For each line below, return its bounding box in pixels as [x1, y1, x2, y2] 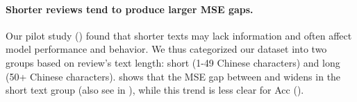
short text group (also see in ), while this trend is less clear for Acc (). [6, 83, 304, 97]
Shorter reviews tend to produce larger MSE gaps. [6, 1, 254, 16]
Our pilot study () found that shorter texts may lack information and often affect [6, 28, 352, 42]
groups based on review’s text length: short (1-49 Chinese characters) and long [6, 55, 340, 69]
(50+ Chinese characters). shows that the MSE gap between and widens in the [6, 69, 341, 83]
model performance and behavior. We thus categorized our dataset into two [6, 42, 327, 56]
